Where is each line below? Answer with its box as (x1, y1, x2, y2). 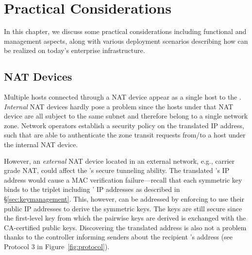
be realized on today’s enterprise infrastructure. (4, 45, 145, 55)
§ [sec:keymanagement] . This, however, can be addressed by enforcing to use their (4, 194, 244, 204)
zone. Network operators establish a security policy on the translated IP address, (4, 120, 244, 130)
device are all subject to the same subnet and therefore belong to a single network (4, 111, 248, 121)
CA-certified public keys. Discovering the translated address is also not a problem (4, 222, 247, 232)
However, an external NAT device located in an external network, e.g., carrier (4, 155, 235, 166)
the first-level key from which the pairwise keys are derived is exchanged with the (4, 213, 246, 223)
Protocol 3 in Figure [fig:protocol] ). (4, 241, 110, 252)
